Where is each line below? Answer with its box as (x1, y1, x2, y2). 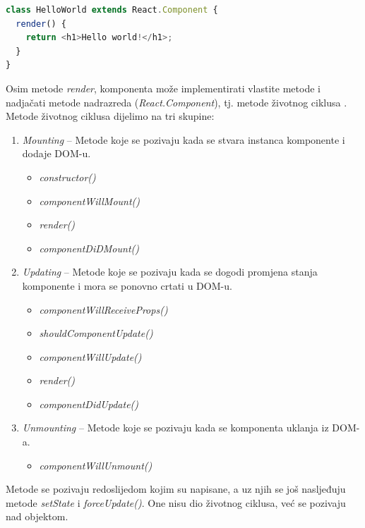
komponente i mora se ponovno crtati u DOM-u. (22, 278, 232, 293)
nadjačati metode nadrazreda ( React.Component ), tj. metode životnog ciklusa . (6, 94, 347, 109)
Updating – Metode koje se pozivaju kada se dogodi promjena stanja (22, 264, 318, 279)
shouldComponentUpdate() (39, 326, 153, 340)
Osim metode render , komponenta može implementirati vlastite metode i (6, 80, 321, 95)
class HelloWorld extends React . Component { (6, 5, 218, 15)
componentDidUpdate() (39, 396, 139, 411)
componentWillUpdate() (39, 349, 142, 364)
